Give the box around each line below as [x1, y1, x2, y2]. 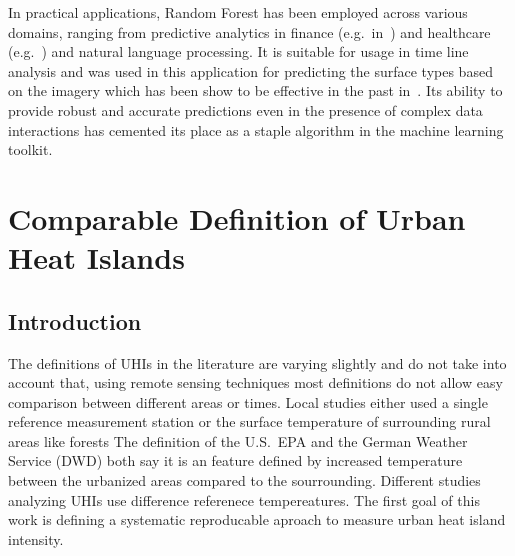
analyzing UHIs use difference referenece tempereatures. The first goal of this [8, 489, 480, 510]
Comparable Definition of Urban [8, 197, 466, 238]
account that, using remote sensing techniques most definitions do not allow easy [8, 372, 503, 393]
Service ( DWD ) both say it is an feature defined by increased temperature [8, 450, 463, 471]
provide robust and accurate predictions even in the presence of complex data [8, 99, 483, 120]
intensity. [8, 528, 64, 549]
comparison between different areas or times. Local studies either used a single [8, 391, 488, 412]
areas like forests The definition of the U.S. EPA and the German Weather [8, 430, 468, 451]
